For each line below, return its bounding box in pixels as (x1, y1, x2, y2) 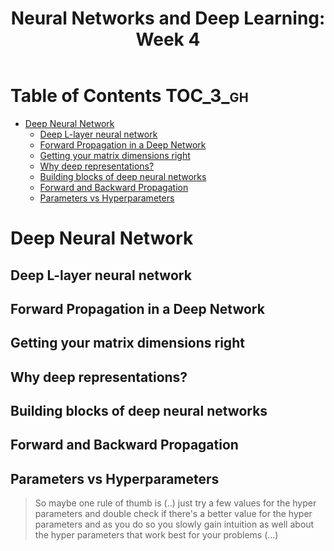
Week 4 (135, 28, 201, 51)
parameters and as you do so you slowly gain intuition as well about (34, 518, 315, 531)
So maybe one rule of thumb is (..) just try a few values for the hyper (34, 497, 317, 509)
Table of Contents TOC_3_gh (10, 85, 249, 107)
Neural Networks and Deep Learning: (10, 7, 326, 30)
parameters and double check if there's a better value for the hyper (34, 508, 313, 520)
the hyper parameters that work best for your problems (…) (34, 529, 279, 541)
